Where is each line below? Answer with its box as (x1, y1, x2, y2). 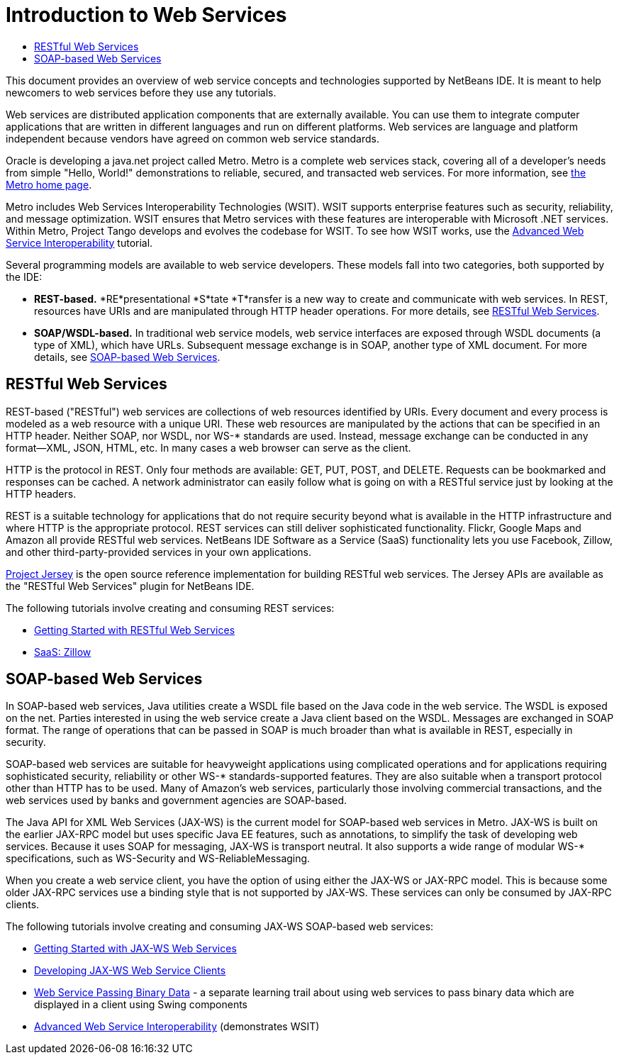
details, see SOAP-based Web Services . (34, 350, 221, 363)
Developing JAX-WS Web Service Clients (34, 964, 226, 977)
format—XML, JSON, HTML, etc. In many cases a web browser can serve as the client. (6, 441, 411, 454)
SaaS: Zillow (34, 645, 91, 658)
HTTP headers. (6, 487, 77, 500)
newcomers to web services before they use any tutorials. (6, 86, 277, 99)
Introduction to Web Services (6, 3, 287, 27)
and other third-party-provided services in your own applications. (6, 545, 311, 558)
